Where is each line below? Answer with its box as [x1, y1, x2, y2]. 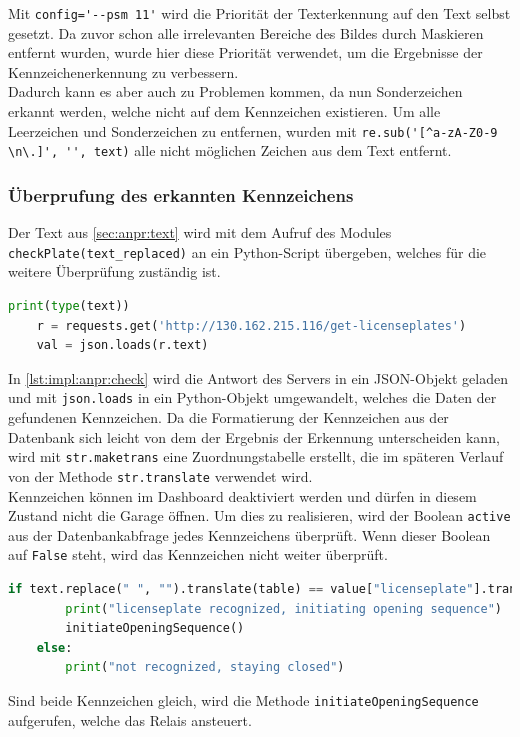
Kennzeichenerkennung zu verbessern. [8, 61, 239, 82]
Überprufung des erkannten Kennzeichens [8, 182, 354, 207]
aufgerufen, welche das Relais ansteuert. [8, 709, 252, 730]
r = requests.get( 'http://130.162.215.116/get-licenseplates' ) [36, 318, 467, 333]
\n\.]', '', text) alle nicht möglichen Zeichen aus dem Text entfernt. [8, 140, 452, 161]
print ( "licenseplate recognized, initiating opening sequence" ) [65, 601, 502, 616]
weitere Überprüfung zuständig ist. [8, 261, 221, 282]
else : [36, 640, 73, 655]
